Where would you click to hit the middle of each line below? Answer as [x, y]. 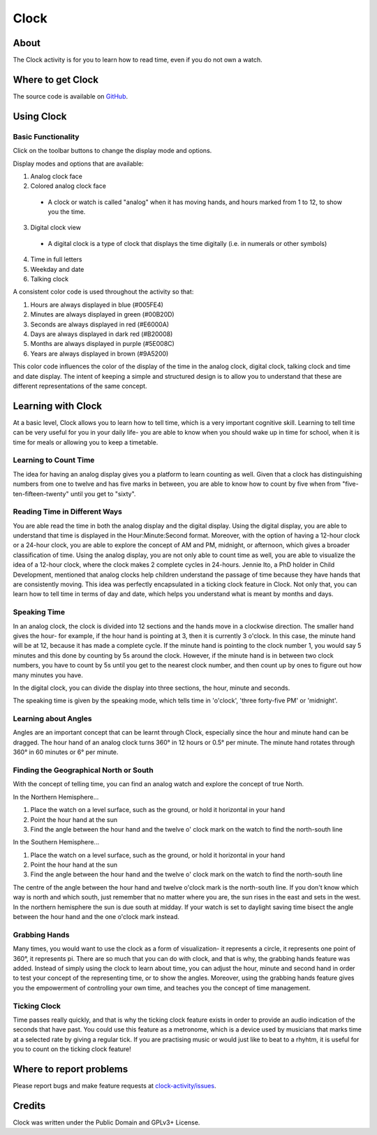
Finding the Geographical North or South [83, 770]
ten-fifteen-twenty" [41, 493]
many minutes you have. [48, 675]
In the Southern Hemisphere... [56, 842]
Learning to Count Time [54, 460]
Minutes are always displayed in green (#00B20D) [102, 315]
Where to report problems [71, 1069]
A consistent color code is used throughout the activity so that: [103, 292]
